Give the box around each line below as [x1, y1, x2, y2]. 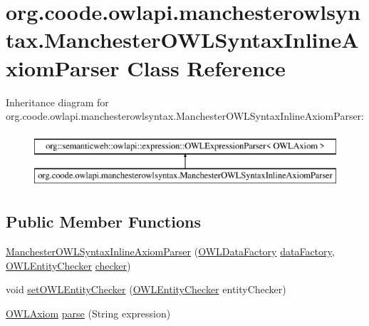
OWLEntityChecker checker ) [6, 258, 131, 272]
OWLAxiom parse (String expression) [6, 305, 171, 320]
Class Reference [127, 53, 286, 82]
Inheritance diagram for [6, 94, 109, 109]
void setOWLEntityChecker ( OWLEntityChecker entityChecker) [6, 282, 286, 297]
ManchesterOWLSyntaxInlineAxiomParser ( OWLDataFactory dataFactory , [6, 244, 335, 259]
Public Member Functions [6, 210, 201, 233]
